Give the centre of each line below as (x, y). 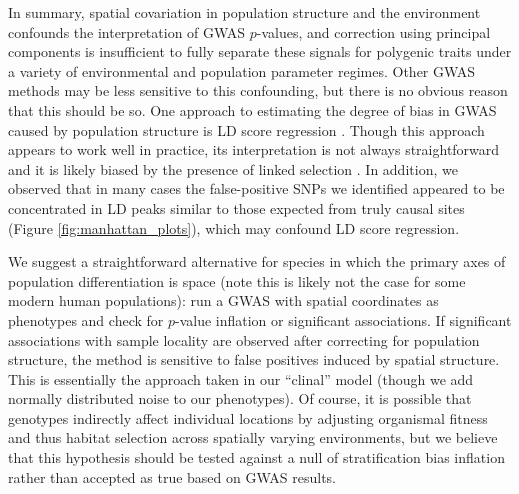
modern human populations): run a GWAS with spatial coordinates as (223, 300)
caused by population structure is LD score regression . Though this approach (246, 129)
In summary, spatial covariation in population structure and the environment (244, 12)
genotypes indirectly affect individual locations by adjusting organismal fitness (248, 417)
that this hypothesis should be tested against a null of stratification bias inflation (256, 457)
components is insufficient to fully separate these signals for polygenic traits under (260, 51)
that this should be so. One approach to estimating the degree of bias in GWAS (252, 109)
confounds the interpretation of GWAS (127, 31)
